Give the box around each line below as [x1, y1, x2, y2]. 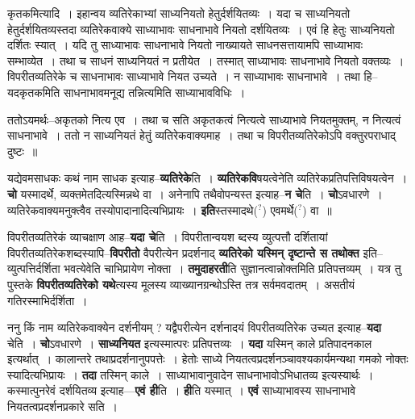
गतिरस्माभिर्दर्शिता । [7, 291, 88, 308]
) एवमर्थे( [262, 201, 298, 218]
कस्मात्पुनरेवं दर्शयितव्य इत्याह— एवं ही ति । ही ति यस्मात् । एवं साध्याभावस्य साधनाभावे [7, 382, 356, 399]
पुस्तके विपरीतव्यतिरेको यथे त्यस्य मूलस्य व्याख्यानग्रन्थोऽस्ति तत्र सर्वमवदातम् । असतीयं [7, 275, 355, 292]
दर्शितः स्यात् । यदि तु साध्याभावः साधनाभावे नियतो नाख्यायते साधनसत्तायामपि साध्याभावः [7, 36, 363, 53]
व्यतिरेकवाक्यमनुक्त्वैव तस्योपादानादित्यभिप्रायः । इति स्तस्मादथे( [7, 201, 258, 218]
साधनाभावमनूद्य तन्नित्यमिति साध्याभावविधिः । [63, 83, 246, 100]
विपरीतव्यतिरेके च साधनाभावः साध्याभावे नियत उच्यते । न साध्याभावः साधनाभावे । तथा [7, 68, 360, 85]
